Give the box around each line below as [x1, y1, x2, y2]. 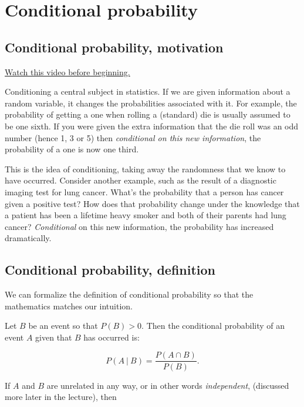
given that [35, 331, 72, 343]
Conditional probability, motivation [5, 38, 224, 56]
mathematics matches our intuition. [5, 299, 133, 312]
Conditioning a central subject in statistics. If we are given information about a [5, 85, 291, 98]
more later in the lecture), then [5, 391, 117, 403]
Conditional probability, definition [5, 261, 216, 279]
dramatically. [5, 232, 52, 244]
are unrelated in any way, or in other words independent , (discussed [46, 379, 289, 391]
